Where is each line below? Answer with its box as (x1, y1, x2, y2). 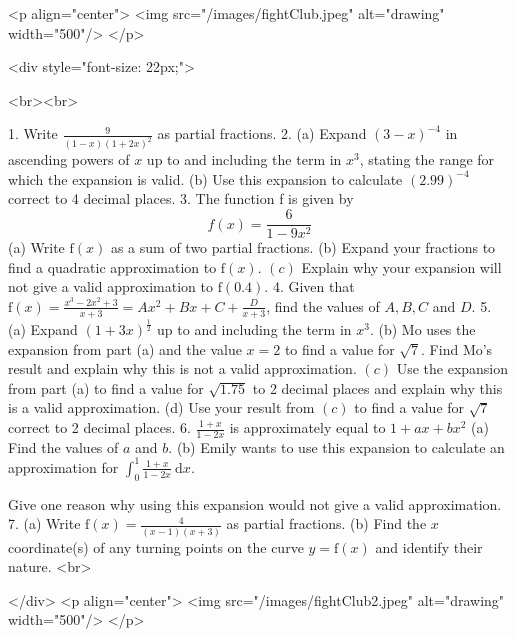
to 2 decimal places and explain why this (252, 377, 503, 398)
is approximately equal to (229, 417, 386, 438)
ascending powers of (8, 149, 130, 170)
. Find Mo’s (421, 338, 493, 359)
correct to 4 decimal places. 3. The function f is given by (8, 188, 354, 209)
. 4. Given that (264, 276, 355, 297)
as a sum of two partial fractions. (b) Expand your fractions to (110, 237, 496, 258)
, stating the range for (359, 149, 495, 170)
